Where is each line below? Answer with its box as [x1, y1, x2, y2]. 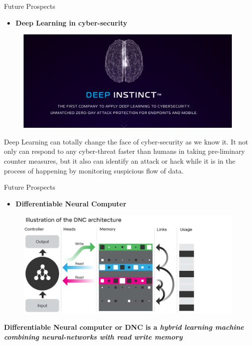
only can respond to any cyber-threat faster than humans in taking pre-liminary [4, 146, 245, 156]
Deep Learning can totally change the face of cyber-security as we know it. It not [4, 136, 249, 146]
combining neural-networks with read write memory [4, 331, 183, 342]
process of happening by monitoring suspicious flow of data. [4, 165, 184, 175]
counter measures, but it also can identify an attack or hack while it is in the [4, 156, 235, 166]
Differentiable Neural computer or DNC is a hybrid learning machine [4, 322, 244, 332]
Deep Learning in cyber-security [15, 17, 127, 28]
